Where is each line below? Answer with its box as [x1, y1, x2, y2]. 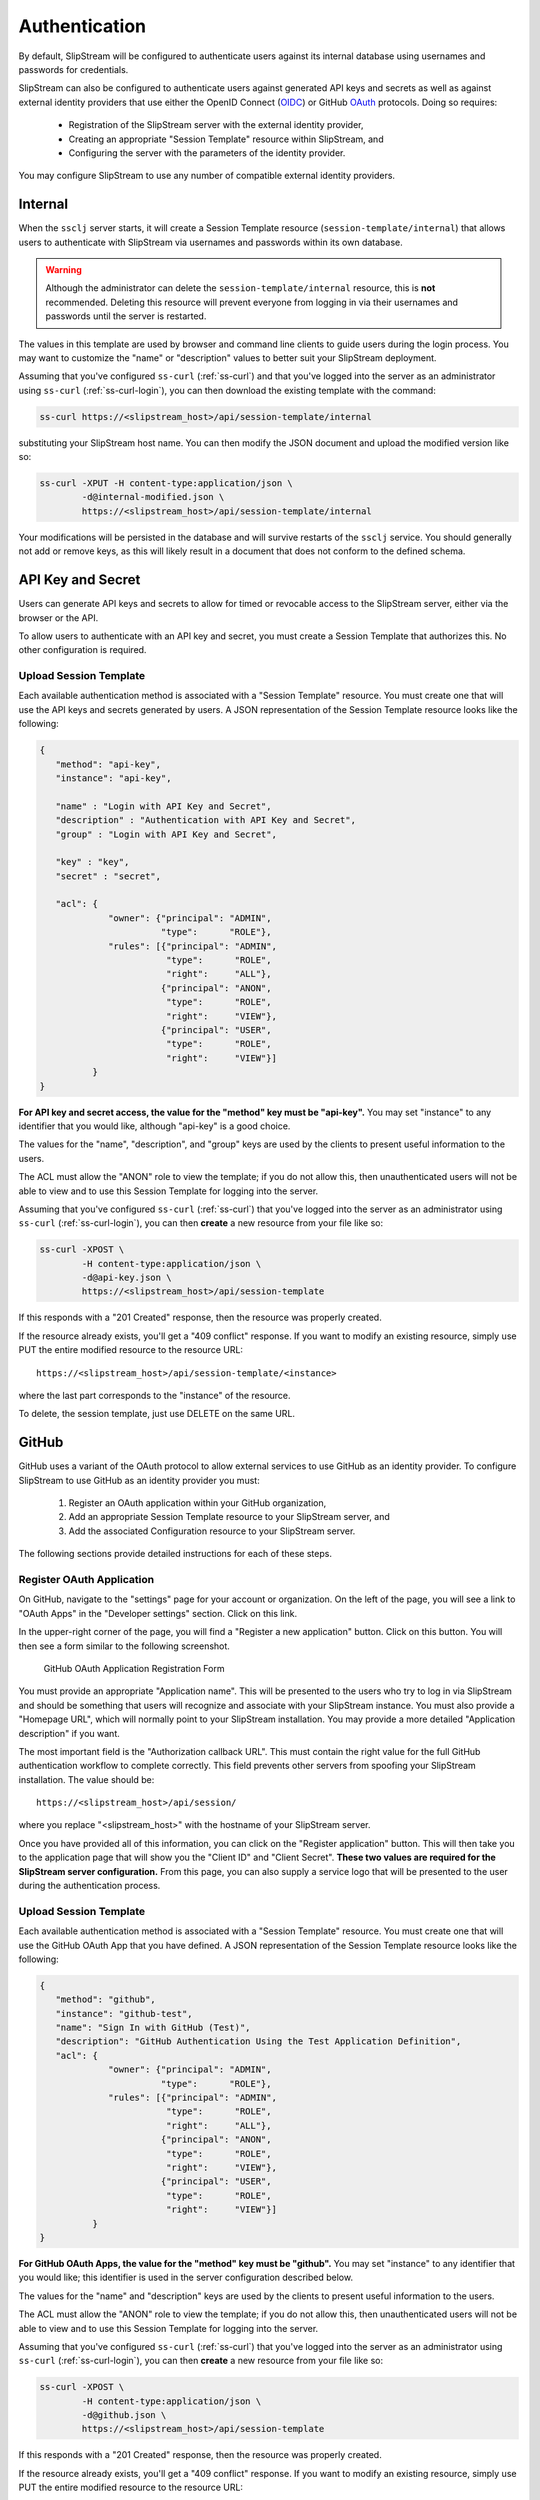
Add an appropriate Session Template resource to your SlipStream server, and [68, 1511, 390, 1523]
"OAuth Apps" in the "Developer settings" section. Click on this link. [18, 1607, 298, 1619]
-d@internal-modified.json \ [81, 491, 225, 503]
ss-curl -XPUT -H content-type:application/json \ [39, 478, 294, 489]
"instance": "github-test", [55, 2008, 194, 2019]
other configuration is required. [18, 644, 147, 656]
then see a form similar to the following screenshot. [18, 1640, 230, 1652]
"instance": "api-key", [55, 772, 172, 784]
